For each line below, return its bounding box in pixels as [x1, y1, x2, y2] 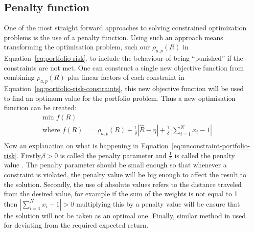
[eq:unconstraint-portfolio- [171, 140, 250, 151]
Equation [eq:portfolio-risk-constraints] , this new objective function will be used [4, 83, 244, 93]
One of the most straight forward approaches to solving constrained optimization [4, 23, 247, 33]
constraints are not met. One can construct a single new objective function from [4, 62, 244, 72]
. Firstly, [17, 150, 43, 160]
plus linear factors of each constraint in [67, 72, 185, 82]
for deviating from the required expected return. [4, 220, 149, 230]
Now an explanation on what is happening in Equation [4, 140, 168, 151]
